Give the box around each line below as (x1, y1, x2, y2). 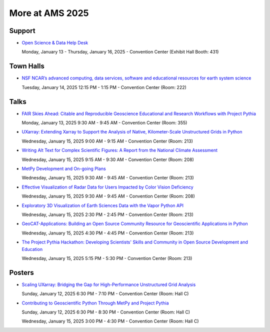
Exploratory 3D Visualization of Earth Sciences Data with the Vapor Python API (21, 202, 184, 208)
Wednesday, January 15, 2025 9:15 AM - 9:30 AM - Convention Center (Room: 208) (21, 156, 194, 162)
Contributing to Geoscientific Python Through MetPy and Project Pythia (21, 300, 169, 306)
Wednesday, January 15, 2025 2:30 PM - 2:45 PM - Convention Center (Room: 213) (21, 211, 193, 217)
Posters (9, 268, 34, 277)
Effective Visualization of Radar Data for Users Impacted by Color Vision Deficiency (21, 184, 193, 190)
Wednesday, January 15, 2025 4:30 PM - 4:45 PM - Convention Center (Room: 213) (21, 230, 194, 236)
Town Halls (9, 62, 44, 70)
